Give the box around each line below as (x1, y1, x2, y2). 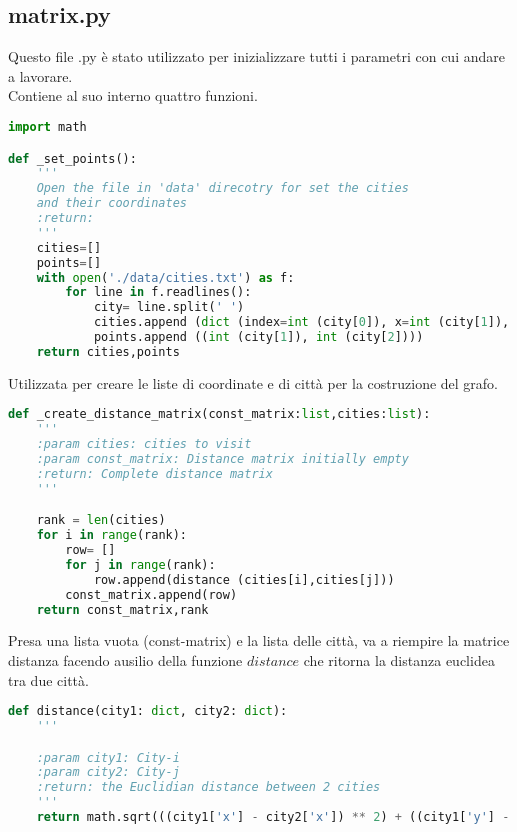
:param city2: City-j (36, 765, 180, 780)
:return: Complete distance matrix (36, 466, 273, 481)
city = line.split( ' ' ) (93, 300, 245, 315)
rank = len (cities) (36, 513, 166, 528)
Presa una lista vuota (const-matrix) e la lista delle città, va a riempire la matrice (8, 630, 510, 651)
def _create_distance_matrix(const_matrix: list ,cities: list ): (8, 407, 431, 422)
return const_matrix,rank (36, 602, 209, 617)
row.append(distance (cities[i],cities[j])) (93, 572, 395, 587)
